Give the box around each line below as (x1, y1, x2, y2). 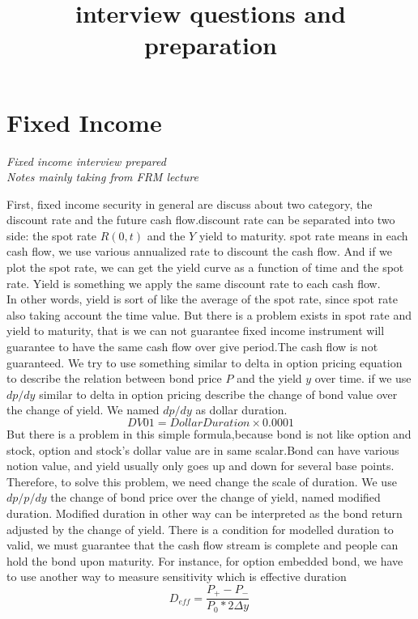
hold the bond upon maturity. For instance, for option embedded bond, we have (6, 552, 403, 569)
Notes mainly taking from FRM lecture (6, 168, 198, 185)
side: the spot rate (6, 227, 97, 244)
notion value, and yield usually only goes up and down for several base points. (6, 457, 395, 474)
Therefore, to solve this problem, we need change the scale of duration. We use (6, 473, 397, 490)
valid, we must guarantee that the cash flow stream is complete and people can (6, 536, 399, 553)
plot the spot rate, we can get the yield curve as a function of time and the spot (6, 259, 404, 276)
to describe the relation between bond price (6, 370, 222, 387)
